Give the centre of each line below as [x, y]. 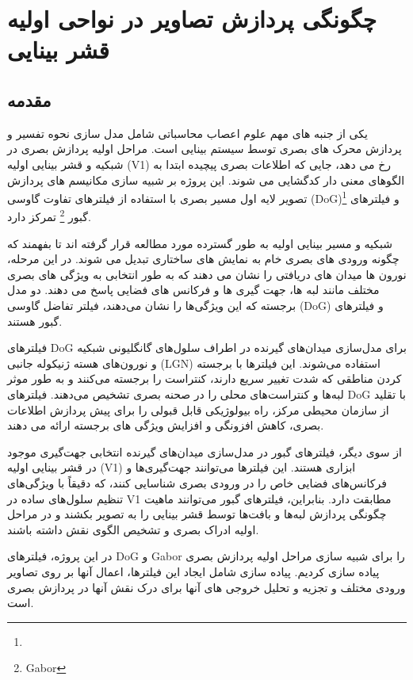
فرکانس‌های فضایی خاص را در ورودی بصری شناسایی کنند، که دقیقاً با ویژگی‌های [197, 482]
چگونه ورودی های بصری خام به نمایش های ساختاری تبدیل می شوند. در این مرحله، [203, 259]
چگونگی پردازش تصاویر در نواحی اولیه [192, 19]
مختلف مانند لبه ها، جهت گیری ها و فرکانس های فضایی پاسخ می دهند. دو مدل [193, 290]
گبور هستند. [35, 321]
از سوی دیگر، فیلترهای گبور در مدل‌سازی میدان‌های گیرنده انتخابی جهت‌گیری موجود [205, 451]
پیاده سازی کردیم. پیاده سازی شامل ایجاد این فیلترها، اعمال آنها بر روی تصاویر [193, 571]
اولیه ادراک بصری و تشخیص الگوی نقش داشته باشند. [133, 529]
